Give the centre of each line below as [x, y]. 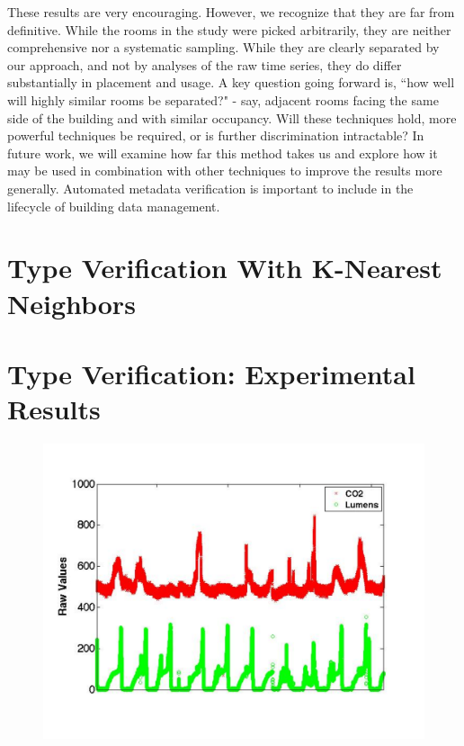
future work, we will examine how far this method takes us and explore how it [223, 153]
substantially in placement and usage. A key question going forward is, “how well [231, 82]
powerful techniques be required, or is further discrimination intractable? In [216, 135]
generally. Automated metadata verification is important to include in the [210, 188]
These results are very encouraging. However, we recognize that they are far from [231, 12]
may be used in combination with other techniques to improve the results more [225, 171]
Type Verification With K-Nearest [225, 268]
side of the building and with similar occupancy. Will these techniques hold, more [232, 117]
